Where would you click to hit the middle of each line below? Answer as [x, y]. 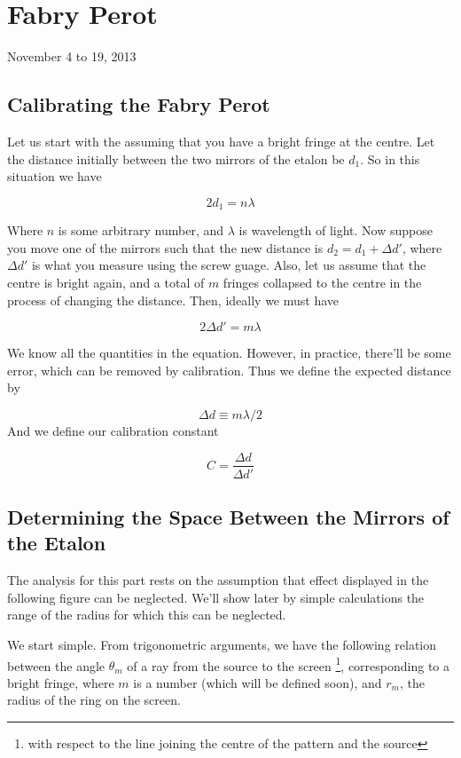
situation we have [55, 176]
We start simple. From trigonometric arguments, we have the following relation [222, 644]
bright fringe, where [61, 682]
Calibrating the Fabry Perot [139, 104]
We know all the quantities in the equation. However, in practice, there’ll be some [229, 353]
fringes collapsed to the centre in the [322, 282]
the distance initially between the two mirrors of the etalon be [176, 158]
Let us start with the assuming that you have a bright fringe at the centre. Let [221, 141]
